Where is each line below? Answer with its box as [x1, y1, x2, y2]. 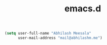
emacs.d [64, 3, 101, 14]
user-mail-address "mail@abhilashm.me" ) [17, 36, 103, 41]
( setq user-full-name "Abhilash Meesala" [4, 31, 92, 36]
